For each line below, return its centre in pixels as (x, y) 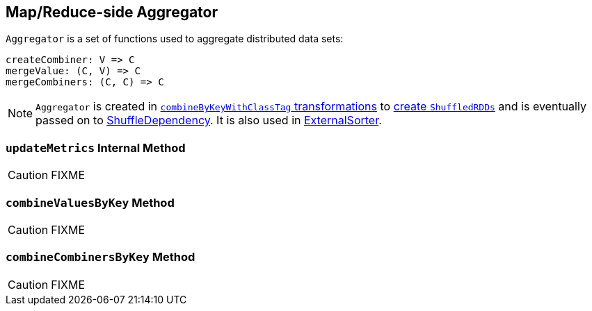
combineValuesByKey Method (90, 202)
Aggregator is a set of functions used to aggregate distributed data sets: (175, 39)
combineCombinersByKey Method (101, 257)
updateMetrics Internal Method (96, 148)
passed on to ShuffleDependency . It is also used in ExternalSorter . (209, 120)
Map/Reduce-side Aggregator (112, 12)
